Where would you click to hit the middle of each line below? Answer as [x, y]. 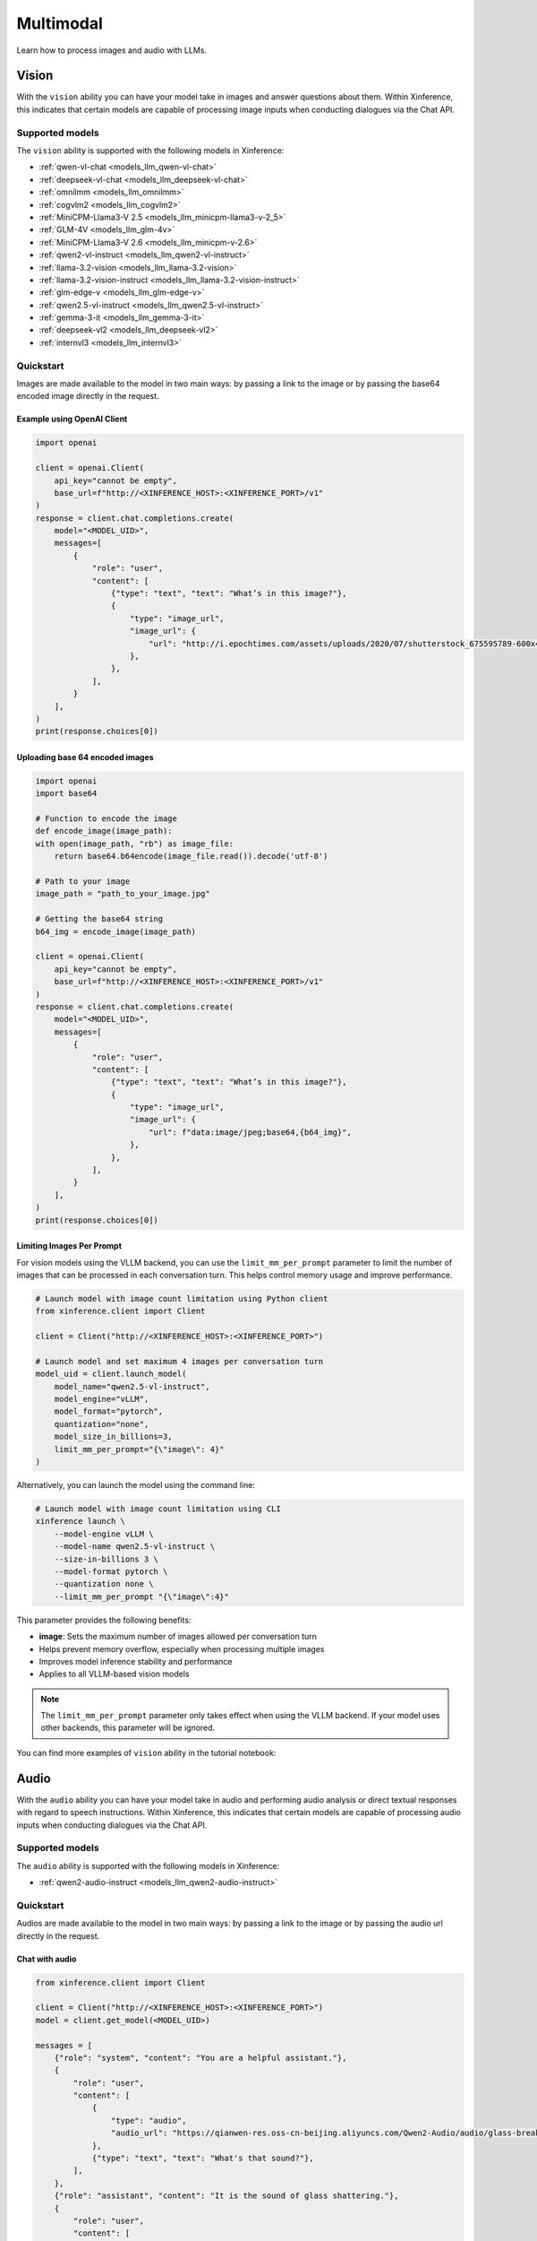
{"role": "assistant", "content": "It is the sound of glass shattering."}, [226, 2196]
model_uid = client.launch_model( [111, 1374]
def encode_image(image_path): [104, 831]
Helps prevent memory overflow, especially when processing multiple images [182, 1648]
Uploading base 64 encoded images [85, 757]
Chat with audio [47, 1959]
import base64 [66, 794]
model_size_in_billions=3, [114, 1437]
